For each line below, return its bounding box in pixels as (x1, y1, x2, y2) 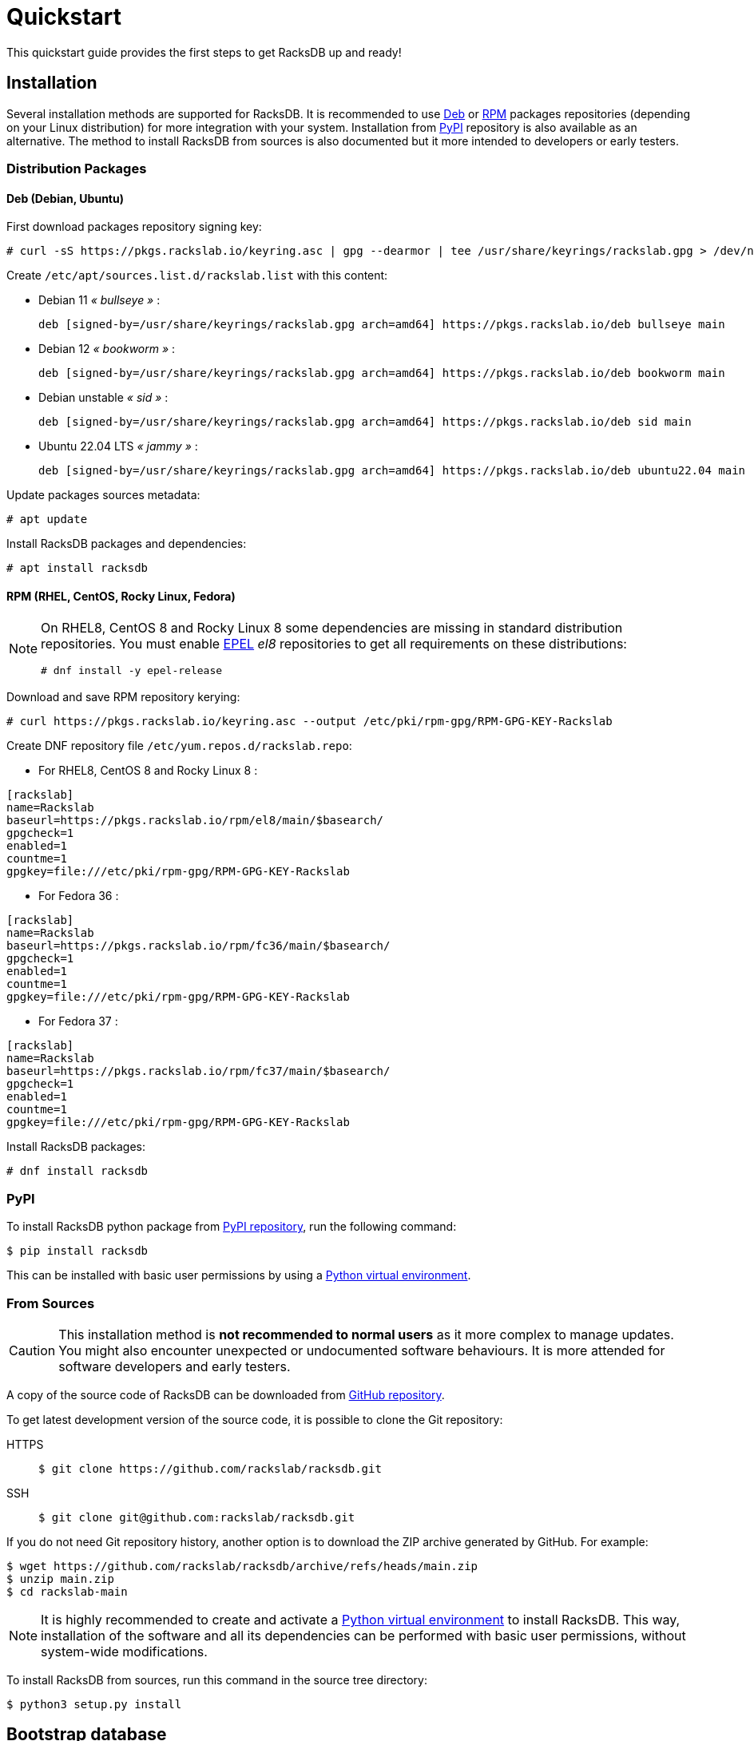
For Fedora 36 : (38, 889, 119, 903)
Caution (9, 1342, 56, 1358)
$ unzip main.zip (6, 1572, 114, 1585)
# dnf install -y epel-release (41, 664, 223, 677)
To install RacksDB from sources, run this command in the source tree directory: (6, 1672, 427, 1687)
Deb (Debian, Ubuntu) (6, 191, 124, 205)
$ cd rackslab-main (6, 1584, 128, 1598)
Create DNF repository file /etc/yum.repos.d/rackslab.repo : (6, 739, 352, 753)
